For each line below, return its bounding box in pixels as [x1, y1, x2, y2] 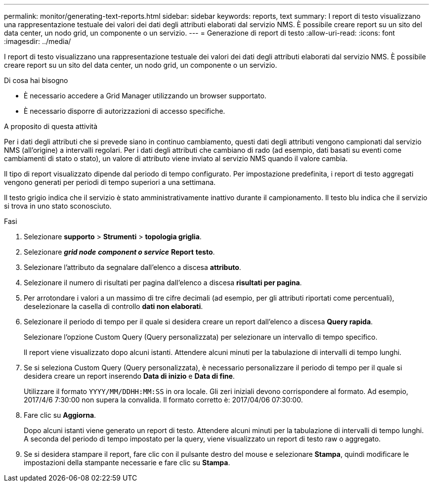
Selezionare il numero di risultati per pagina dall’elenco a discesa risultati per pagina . [24, 278, 302, 287]
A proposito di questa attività [4, 122, 98, 131]
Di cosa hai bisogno [4, 76, 68, 85]
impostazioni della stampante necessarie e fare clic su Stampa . [24, 458, 230, 467]
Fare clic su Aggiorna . [24, 411, 96, 419]
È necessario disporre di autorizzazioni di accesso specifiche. [24, 107, 225, 115]
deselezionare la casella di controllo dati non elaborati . [24, 302, 203, 310]
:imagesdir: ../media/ [4, 37, 71, 45]
